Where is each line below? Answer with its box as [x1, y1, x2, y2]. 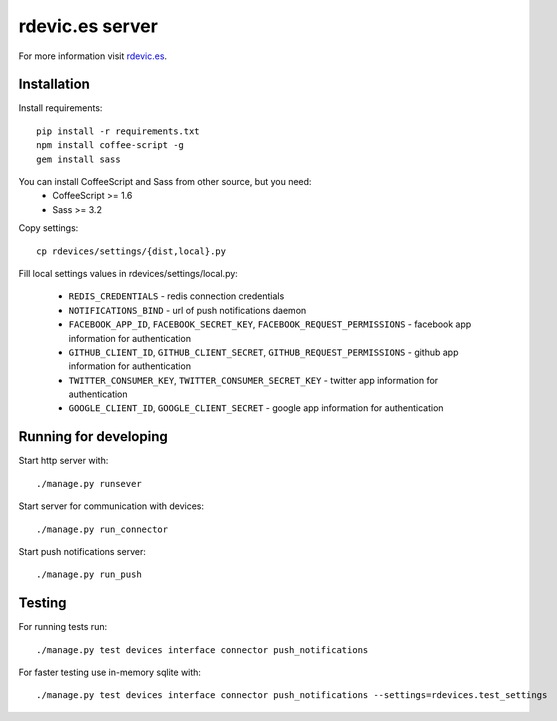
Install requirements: [18, 102, 103, 114]
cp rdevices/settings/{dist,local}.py [36, 245, 227, 257]
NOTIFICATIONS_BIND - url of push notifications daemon [68, 304, 307, 316]
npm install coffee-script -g [36, 140, 185, 151]
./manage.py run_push [36, 569, 142, 580]
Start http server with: [18, 455, 109, 467]
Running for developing [18, 428, 169, 445]
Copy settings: [18, 222, 79, 234]
